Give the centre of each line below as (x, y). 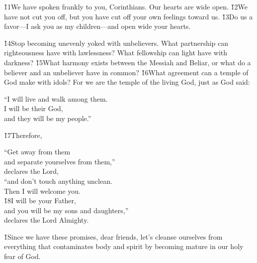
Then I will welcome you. (42, 191)
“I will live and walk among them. (56, 98)
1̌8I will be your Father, (40, 200)
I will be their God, (34, 108)
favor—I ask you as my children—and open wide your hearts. (97, 26)
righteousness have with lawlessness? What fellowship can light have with (116, 53)
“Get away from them (37, 152)
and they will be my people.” (48, 118)
